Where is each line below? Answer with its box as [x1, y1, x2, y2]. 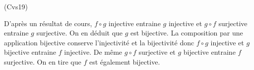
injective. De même [64, 47, 123, 57]
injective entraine [108, 18, 161, 28]
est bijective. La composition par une [130, 28, 243, 38]
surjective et [138, 47, 176, 57]
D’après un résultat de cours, [4, 18, 92, 28]
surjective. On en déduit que [36, 28, 123, 38]
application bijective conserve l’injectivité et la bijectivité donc [4, 37, 194, 47]
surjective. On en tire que [4, 56, 81, 67]
